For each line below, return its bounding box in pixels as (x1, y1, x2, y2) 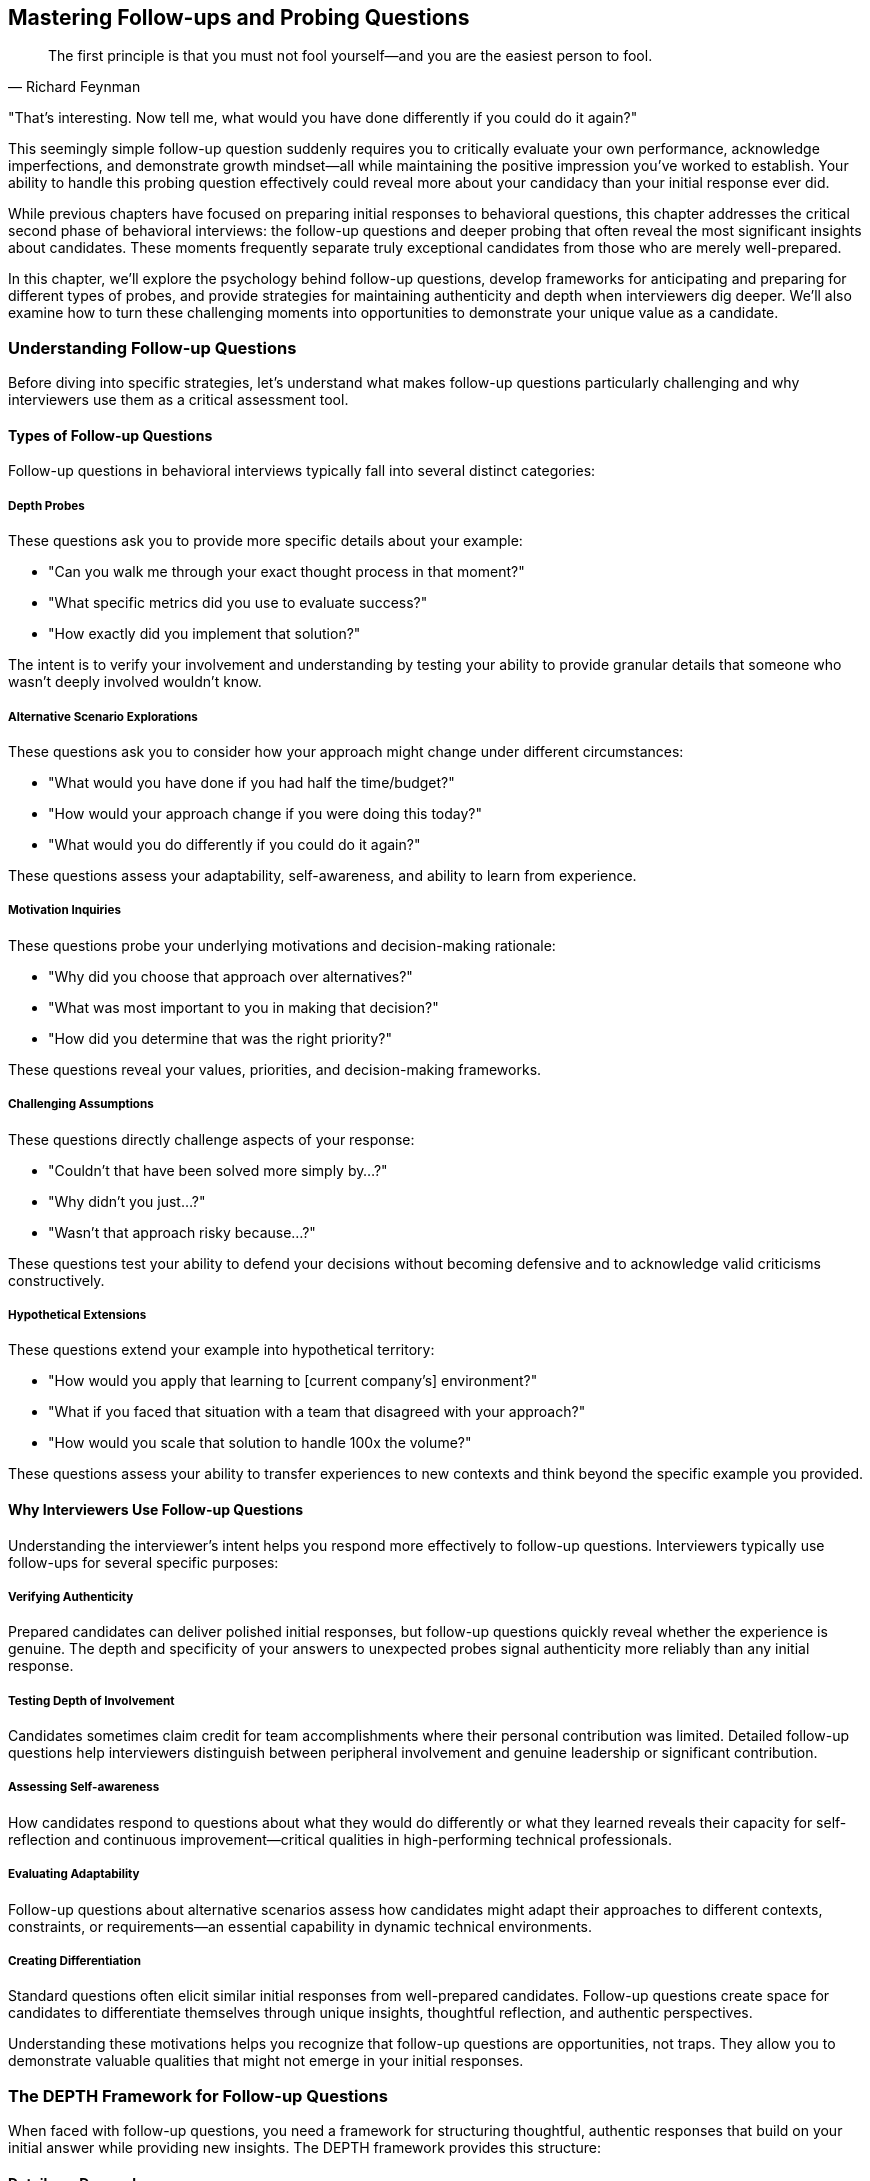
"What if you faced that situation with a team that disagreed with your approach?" (48, 1403, 586, 1421)
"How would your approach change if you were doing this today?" (48, 804, 483, 822)
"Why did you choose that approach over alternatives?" (48, 967, 413, 985)
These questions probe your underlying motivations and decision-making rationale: (8, 936, 556, 954)
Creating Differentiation (8, 1954, 141, 1969)
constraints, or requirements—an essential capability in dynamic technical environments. (8, 1917, 593, 1935)
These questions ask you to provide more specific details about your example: (8, 532, 523, 550)
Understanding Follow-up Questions (8, 337, 297, 358)
